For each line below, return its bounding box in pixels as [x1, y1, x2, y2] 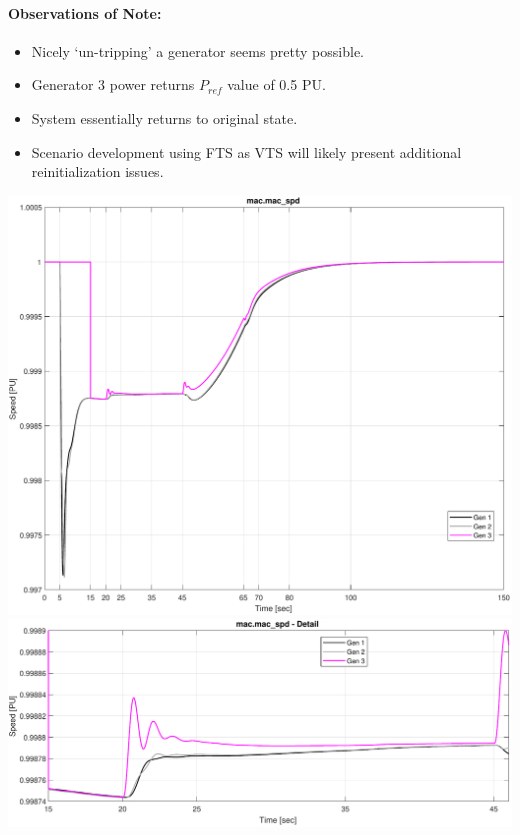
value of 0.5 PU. [227, 74, 326, 95]
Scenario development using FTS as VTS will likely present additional [31, 141, 462, 162]
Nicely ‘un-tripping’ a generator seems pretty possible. [31, 40, 364, 61]
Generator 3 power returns [31, 74, 195, 95]
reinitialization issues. [31, 161, 164, 182]
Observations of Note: [8, 2, 162, 23]
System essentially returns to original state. [31, 107, 298, 128]
